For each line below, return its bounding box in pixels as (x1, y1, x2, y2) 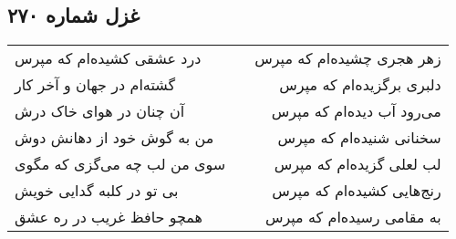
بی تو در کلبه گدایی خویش (15, 180, 179, 202)
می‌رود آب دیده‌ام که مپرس (271, 100, 441, 122)
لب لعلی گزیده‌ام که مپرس (274, 153, 441, 175)
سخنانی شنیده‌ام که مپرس (277, 127, 441, 149)
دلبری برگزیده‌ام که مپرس (279, 74, 441, 96)
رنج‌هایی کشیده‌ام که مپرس (272, 180, 441, 202)
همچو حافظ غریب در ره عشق (15, 206, 203, 228)
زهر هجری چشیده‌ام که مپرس (254, 47, 441, 69)
